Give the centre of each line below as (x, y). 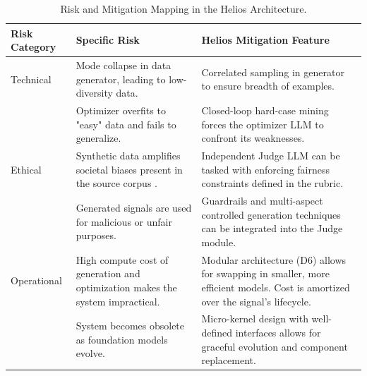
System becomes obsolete (130, 326)
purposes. (96, 235)
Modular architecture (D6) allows (274, 259)
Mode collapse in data (124, 65)
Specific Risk (108, 40)
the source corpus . (116, 183)
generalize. (98, 138)
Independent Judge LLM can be (271, 156)
